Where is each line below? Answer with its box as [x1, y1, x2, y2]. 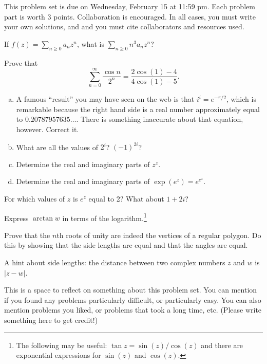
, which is [226, 94, 256, 104]
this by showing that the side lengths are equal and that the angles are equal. [4, 240, 248, 250]
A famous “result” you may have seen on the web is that [16, 94, 195, 104]
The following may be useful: [16, 339, 107, 350]
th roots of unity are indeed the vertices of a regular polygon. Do [56, 229, 261, 240]
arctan [32, 215, 53, 223]
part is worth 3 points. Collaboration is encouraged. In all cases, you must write [4, 11, 256, 22]
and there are [201, 339, 243, 350]
